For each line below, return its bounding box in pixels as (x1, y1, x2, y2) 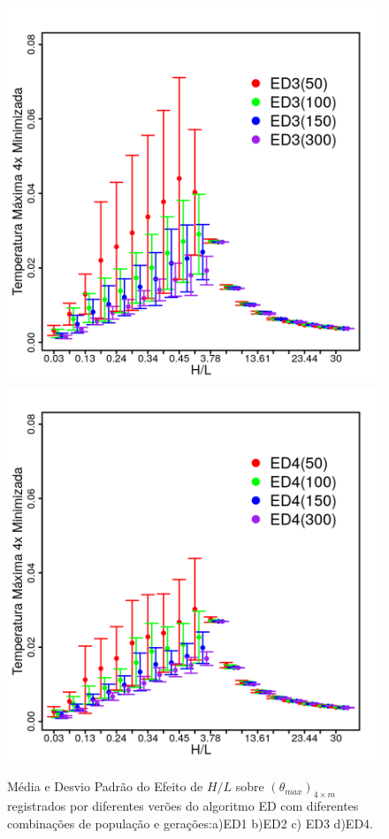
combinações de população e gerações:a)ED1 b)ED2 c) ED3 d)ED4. (7, 813, 373, 832)
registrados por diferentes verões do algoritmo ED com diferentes (7, 796, 359, 814)
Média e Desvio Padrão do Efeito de (7, 777, 203, 796)
